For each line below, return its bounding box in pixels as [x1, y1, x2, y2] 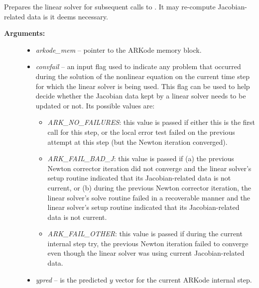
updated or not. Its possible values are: [35, 100, 155, 110]
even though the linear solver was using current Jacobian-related [47, 248, 245, 258]
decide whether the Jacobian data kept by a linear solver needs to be [35, 91, 246, 101]
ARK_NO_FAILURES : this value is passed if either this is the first [47, 117, 256, 127]
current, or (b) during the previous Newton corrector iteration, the [47, 182, 252, 192]
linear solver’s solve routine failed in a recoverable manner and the [47, 192, 251, 202]
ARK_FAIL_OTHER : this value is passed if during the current [47, 228, 243, 239]
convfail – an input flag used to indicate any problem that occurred [35, 61, 241, 72]
